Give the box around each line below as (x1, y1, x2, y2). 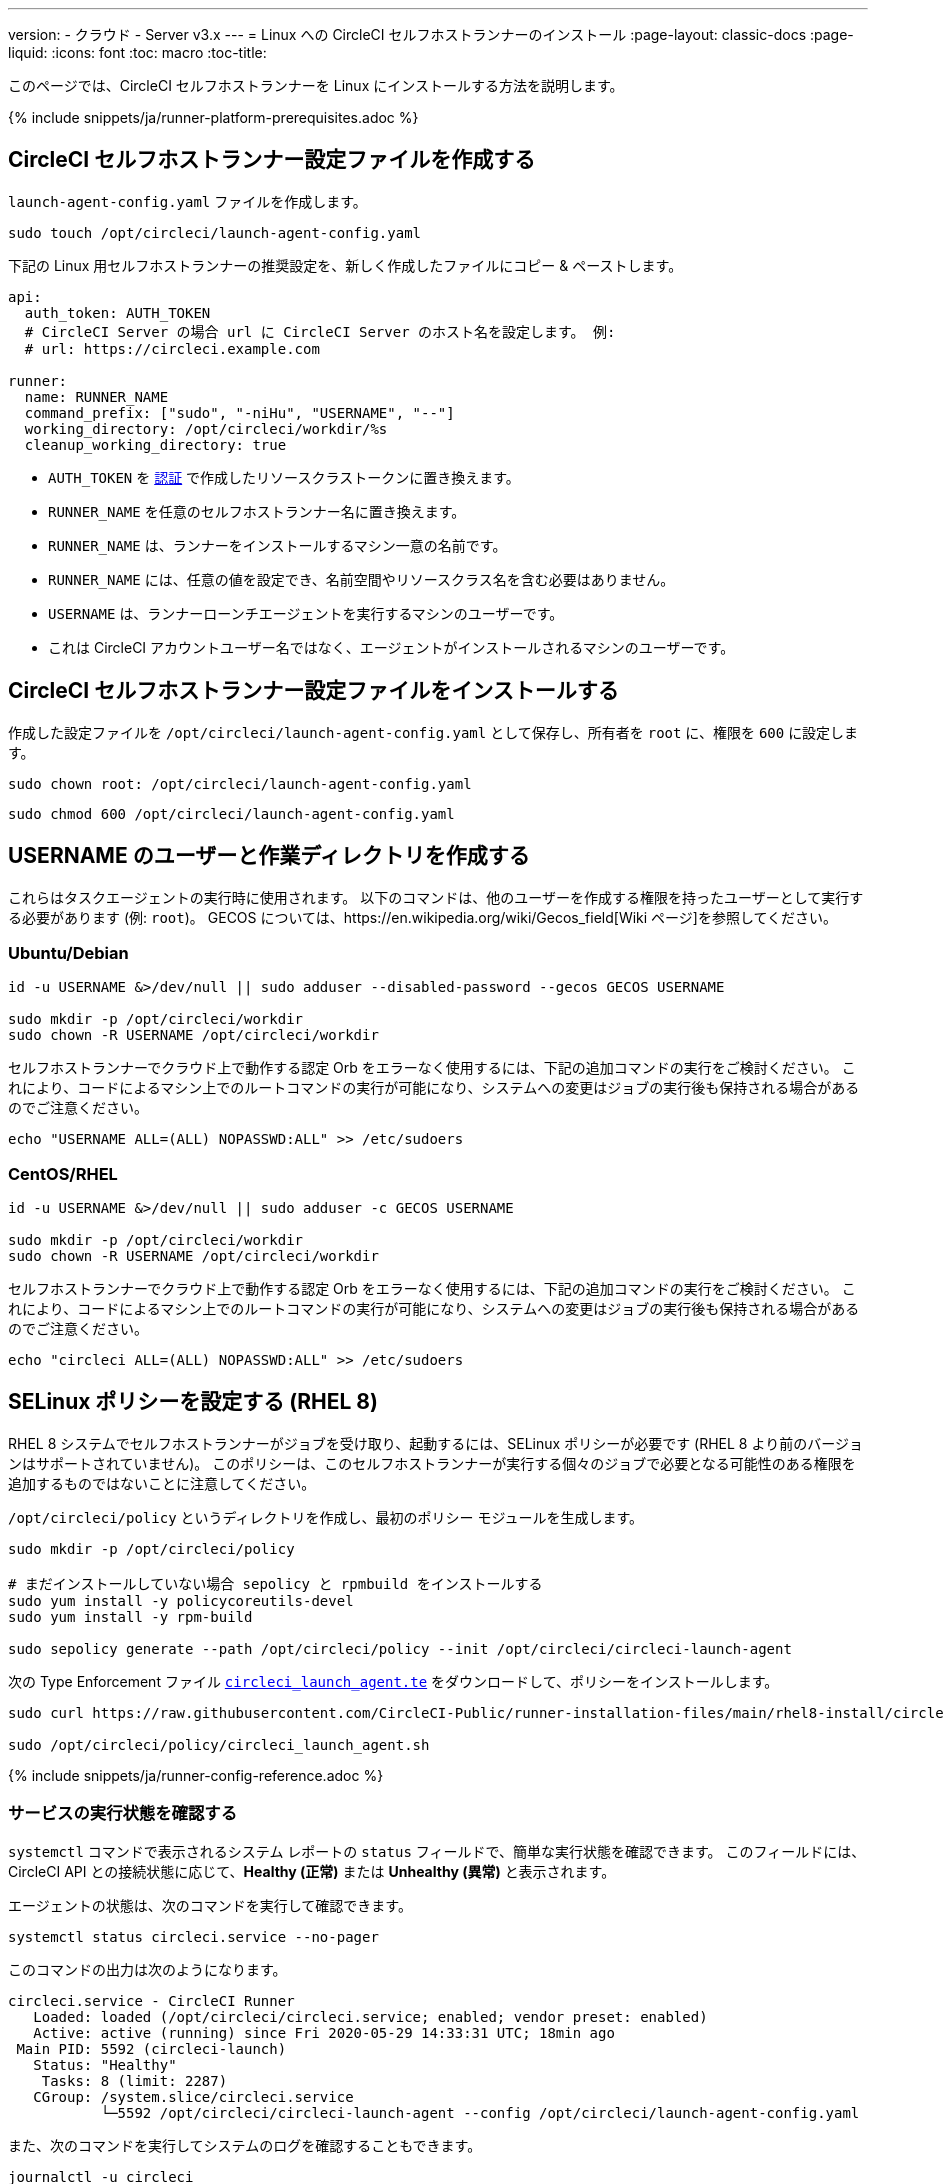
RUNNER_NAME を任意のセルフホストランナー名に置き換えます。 (48, 502, 466, 520)
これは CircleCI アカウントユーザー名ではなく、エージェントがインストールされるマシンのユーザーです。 (48, 638, 735, 656)
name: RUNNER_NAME (24, 388, 169, 405)
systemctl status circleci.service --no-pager (8, 1928, 379, 1945)
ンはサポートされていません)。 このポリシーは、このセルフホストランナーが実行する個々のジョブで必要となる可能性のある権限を (8, 1454, 856, 1472)
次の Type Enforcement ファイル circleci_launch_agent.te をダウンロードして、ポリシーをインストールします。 (8, 1672, 779, 1690)
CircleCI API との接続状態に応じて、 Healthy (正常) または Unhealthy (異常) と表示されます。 (8, 1862, 616, 1880)
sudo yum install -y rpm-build (8, 1608, 253, 1625)
